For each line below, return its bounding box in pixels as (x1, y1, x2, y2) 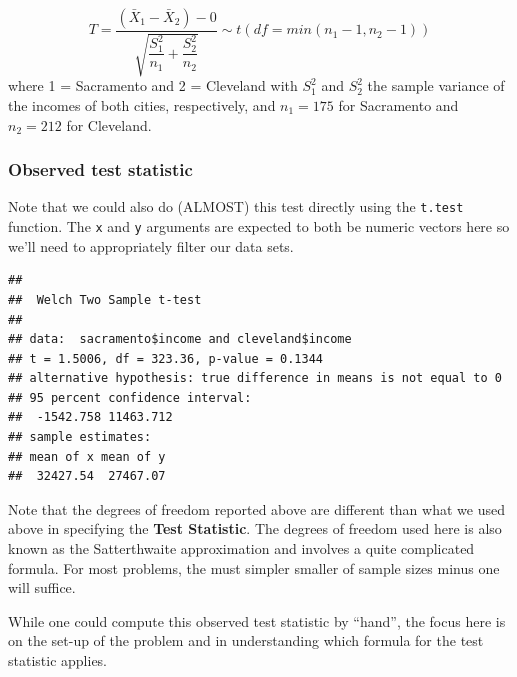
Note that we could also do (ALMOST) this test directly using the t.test (8, 196, 464, 217)
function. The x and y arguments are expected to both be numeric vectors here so (8, 216, 510, 237)
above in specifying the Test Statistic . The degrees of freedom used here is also (8, 518, 502, 539)
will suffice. (8, 577, 76, 598)
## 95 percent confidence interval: (8, 390, 252, 405)
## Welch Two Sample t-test (8, 292, 202, 307)
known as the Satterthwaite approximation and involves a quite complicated (8, 538, 475, 559)
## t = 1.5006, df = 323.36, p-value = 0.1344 (8, 351, 323, 366)
